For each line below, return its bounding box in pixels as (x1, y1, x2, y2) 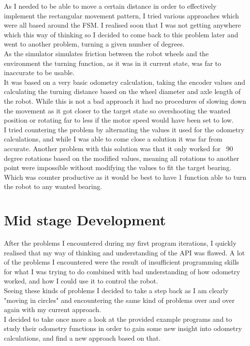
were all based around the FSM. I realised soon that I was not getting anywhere (4, 20, 241, 30)
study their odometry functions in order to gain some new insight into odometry (4, 323, 242, 333)
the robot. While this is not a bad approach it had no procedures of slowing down (4, 95, 247, 106)
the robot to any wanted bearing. (4, 181, 103, 191)
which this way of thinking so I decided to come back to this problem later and (4, 29, 238, 39)
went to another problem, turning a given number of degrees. (4, 39, 185, 49)
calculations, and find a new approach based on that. (4, 332, 161, 343)
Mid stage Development (4, 210, 166, 230)
